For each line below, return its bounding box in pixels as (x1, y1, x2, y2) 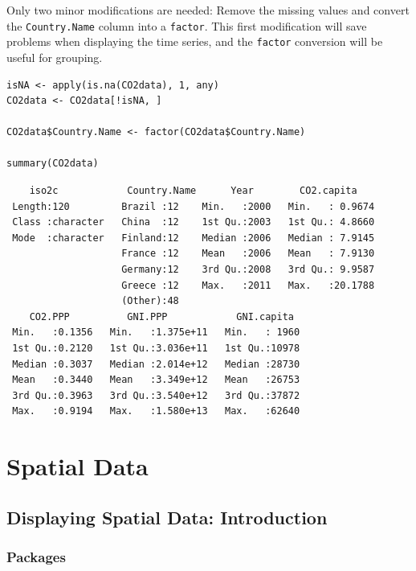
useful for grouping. (6, 48, 103, 65)
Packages (6, 547, 66, 567)
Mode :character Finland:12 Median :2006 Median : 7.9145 (12, 232, 375, 244)
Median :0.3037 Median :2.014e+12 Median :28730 (12, 358, 300, 370)
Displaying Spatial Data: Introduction (6, 504, 328, 529)
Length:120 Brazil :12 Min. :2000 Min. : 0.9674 (12, 200, 375, 212)
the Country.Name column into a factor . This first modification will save (6, 17, 367, 34)
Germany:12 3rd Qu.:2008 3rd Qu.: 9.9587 (121, 264, 375, 276)
